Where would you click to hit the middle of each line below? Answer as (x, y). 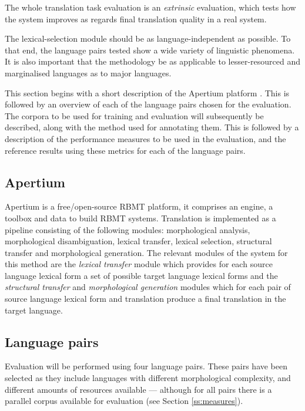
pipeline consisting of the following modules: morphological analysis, (128, 229)
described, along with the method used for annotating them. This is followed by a (152, 127)
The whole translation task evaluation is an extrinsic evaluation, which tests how (150, 7)
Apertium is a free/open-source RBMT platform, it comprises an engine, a (139, 206)
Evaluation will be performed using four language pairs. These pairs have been (146, 366)
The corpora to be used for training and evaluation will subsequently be (134, 115)
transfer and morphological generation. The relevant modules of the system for (146, 252)
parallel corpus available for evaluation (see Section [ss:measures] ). (124, 401)
